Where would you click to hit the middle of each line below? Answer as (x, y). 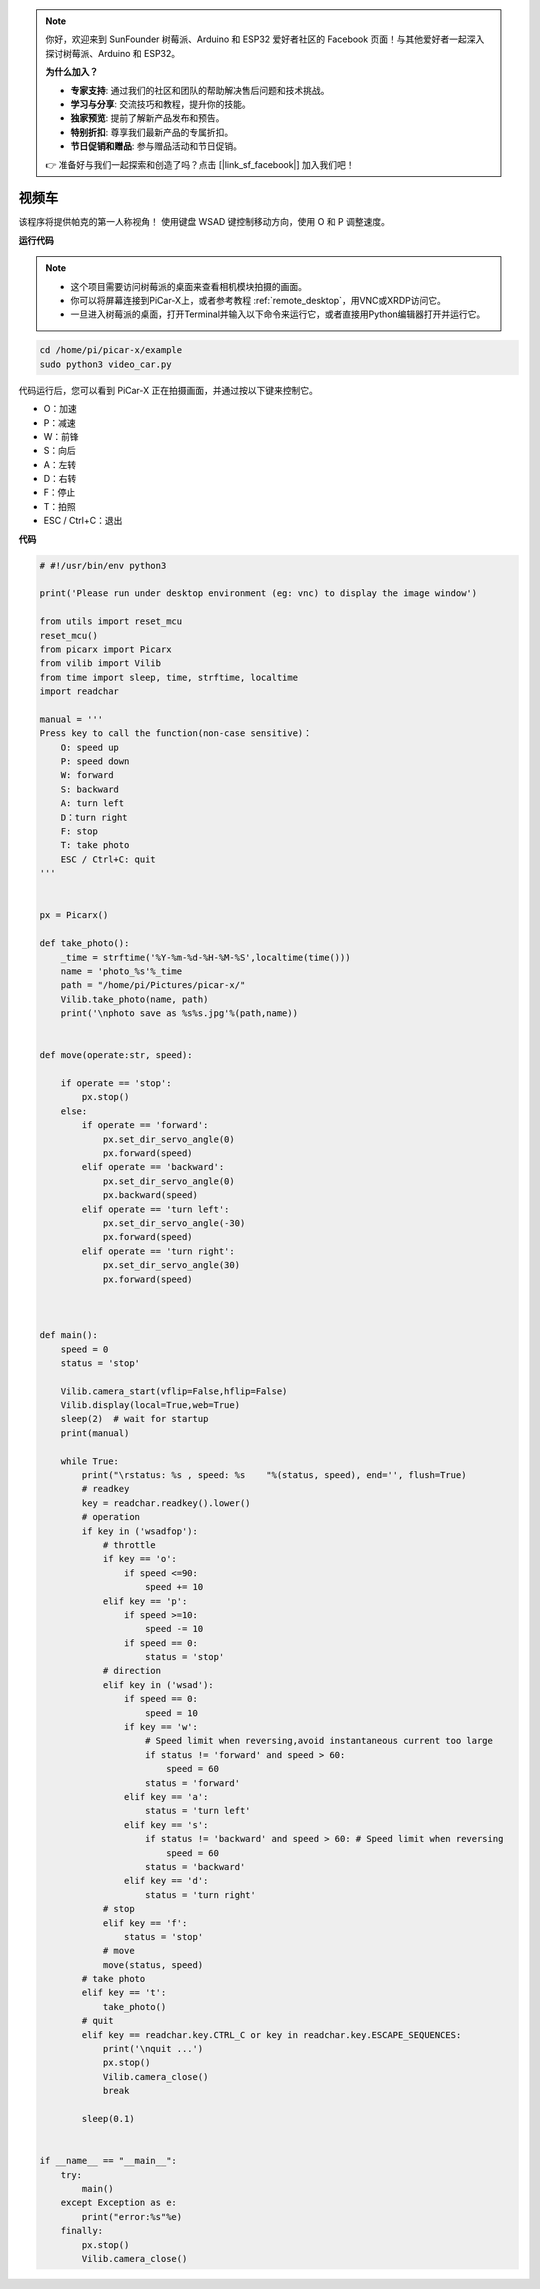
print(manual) (95, 1433)
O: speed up (90, 747)
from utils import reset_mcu (111, 621)
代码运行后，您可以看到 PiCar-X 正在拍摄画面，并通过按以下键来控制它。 (168, 390)
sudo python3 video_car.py (105, 364)
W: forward (87, 775)
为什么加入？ (72, 72)
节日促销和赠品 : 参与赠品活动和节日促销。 (156, 146)
